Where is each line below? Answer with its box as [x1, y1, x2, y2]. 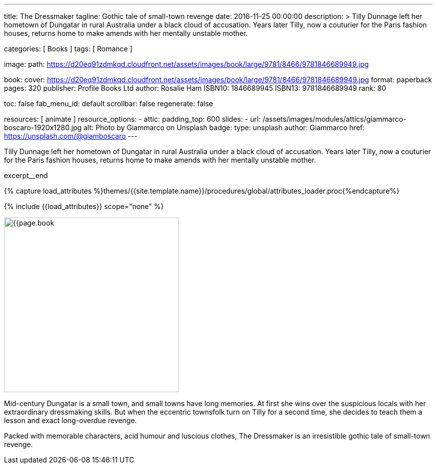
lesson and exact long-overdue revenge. [4, 416, 137, 425]
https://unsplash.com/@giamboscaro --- [4, 132, 138, 140]
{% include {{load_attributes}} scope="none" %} [4, 202, 164, 211]
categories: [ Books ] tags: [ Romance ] [4, 44, 133, 53]
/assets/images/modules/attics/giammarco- [262, 115, 407, 123]
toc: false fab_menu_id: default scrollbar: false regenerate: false [4, 99, 213, 108]
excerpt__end [4, 171, 48, 180]
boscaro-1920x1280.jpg [4, 123, 82, 132]
